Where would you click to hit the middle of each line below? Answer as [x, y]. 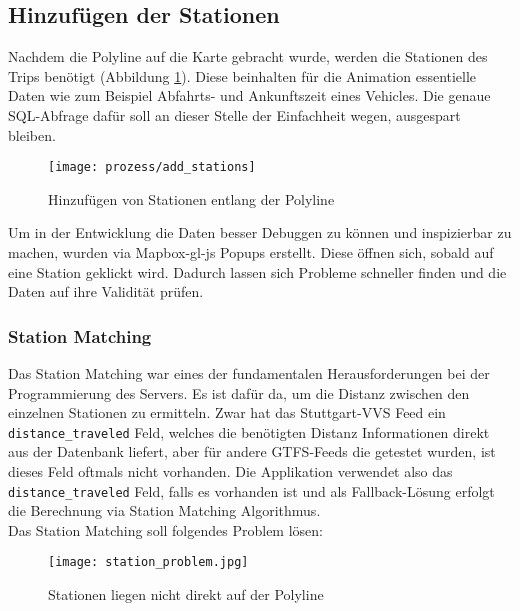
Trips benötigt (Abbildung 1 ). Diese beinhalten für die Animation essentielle [242, 75]
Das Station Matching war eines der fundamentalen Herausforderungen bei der [249, 373]
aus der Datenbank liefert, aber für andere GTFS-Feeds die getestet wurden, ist [252, 451]
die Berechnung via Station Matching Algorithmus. [164, 510]
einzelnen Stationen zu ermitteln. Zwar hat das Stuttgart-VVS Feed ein [227, 412]
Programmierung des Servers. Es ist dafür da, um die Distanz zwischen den [239, 392]
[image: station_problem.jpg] [148, 562]
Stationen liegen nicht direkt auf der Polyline [186, 594]
